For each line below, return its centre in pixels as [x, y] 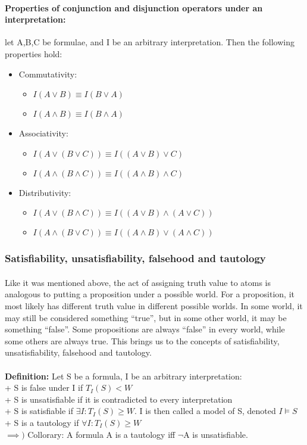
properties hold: [34, 53]
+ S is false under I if [44, 388]
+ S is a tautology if [42, 422]
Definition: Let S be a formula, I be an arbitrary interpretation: [123, 376]
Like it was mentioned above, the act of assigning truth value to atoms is [138, 282]
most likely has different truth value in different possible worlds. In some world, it [154, 305]
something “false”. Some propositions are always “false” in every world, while [145, 329]
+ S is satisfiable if [39, 411]
